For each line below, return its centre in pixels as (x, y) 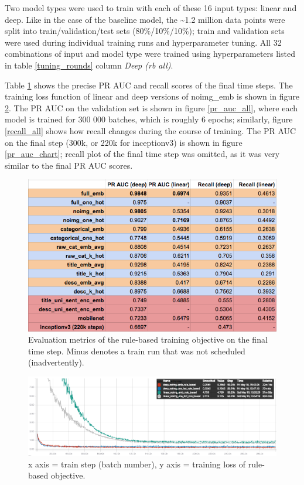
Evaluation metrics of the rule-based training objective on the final (148, 339)
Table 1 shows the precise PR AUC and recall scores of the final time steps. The (149, 85)
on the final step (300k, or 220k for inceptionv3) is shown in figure (124, 142)
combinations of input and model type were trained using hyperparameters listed (150, 54)
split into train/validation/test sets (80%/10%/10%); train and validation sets (145, 31)
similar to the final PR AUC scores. (69, 165)
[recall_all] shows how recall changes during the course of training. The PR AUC (151, 130)
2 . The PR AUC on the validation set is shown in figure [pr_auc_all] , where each (151, 107)
